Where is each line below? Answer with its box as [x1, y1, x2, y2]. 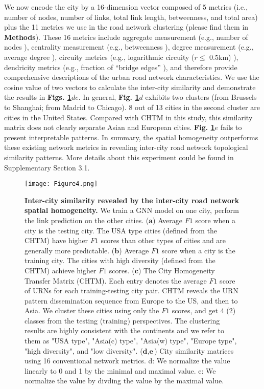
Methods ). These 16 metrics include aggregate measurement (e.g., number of [4, 31, 248, 42]
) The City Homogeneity [138, 265, 215, 275]
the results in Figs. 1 [4, 92, 71, 102]
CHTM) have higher [25, 235, 88, 246]
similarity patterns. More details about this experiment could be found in [4, 152, 234, 162]
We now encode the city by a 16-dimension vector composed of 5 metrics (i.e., [4, 2, 248, 12]
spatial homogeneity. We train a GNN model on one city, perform [25, 205, 239, 215]
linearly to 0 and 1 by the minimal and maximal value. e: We [25, 365, 216, 376]
